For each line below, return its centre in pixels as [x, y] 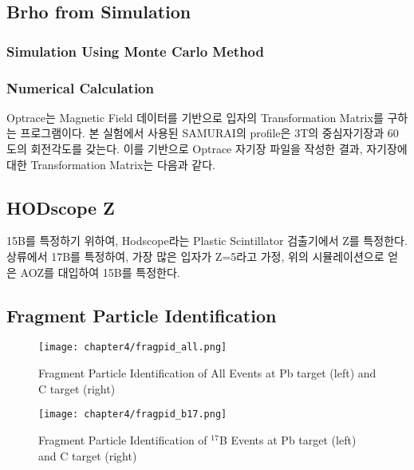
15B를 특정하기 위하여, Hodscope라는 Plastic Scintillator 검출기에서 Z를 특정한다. [207, 241]
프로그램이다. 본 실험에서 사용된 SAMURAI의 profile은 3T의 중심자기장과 [202, 133]
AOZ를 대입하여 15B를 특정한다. [100, 272]
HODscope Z [61, 207]
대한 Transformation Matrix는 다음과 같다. [111, 164]
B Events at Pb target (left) [288, 439]
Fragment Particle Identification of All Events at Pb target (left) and [207, 373]
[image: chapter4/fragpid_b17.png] [133, 415]
